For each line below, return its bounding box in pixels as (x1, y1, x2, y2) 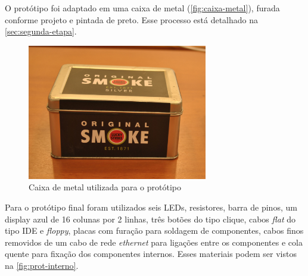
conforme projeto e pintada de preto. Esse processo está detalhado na (5, 13, 258, 26)
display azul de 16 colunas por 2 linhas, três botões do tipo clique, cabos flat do (5, 212, 296, 225)
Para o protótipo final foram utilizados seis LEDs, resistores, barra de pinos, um (5, 201, 297, 213)
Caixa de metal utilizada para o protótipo (29, 181, 181, 193)
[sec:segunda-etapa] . (5, 25, 77, 37)
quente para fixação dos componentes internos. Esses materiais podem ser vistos (5, 247, 297, 260)
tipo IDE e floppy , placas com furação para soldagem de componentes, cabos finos (5, 224, 304, 237)
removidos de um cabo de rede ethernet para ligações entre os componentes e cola (5, 236, 303, 248)
